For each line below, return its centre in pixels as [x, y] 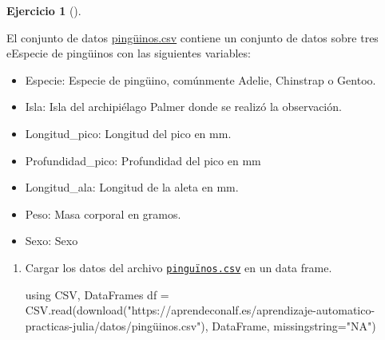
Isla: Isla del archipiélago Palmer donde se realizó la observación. [183, 107]
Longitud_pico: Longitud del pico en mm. [128, 133]
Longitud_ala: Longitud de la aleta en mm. [132, 187]
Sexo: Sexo [52, 241]
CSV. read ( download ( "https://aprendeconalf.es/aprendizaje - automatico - [200, 310]
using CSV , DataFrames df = [97, 294]
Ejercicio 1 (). [44, 10]
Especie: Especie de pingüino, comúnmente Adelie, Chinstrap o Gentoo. [200, 79]
